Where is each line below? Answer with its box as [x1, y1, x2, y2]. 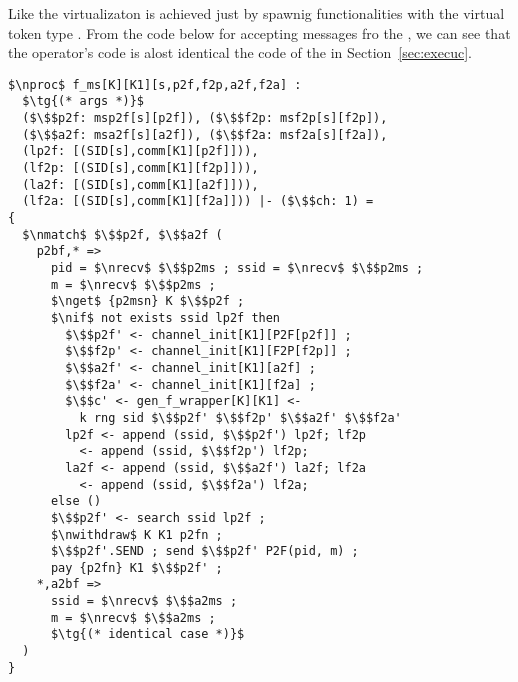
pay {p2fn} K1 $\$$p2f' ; [50, 560, 223, 575]
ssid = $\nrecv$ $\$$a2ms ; [50, 594, 238, 609]
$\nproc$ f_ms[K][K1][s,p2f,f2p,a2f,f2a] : [8, 77, 302, 92]
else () [50, 494, 102, 509]
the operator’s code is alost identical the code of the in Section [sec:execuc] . [8, 42, 472, 63]
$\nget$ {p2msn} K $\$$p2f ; [50, 294, 245, 309]
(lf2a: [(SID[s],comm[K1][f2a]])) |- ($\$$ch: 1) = [22, 194, 374, 209]
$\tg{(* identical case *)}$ [50, 627, 245, 642]
